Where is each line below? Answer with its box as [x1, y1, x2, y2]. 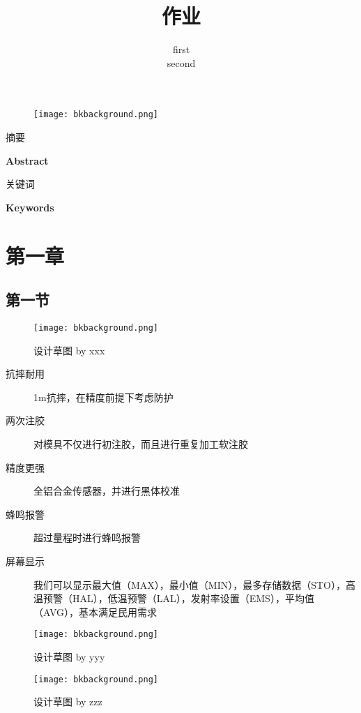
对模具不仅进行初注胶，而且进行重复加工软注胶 [33, 436, 248, 451]
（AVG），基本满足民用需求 [33, 604, 158, 619]
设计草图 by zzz [33, 694, 102, 709]
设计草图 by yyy [33, 649, 105, 663]
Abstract [6, 153, 49, 167]
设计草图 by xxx [33, 343, 105, 357]
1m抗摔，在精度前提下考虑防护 [33, 389, 174, 404]
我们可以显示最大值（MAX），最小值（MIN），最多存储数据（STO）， [33, 577, 346, 592]
